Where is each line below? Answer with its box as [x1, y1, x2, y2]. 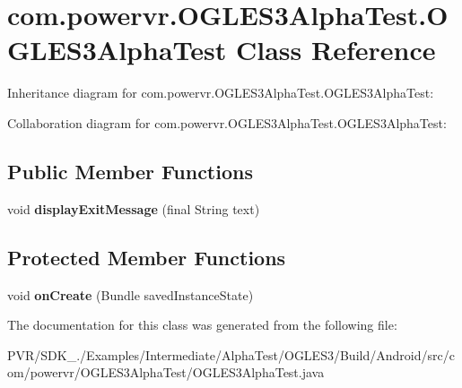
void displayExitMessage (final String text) [7, 199, 260, 218]
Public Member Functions [7, 157, 253, 185]
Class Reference [235, 31, 436, 68]
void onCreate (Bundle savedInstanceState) [7, 285, 254, 304]
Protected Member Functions [7, 243, 286, 271]
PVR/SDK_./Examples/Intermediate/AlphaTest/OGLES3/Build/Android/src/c [7, 345, 455, 364]
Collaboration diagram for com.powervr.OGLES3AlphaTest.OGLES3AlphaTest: [7, 113, 447, 132]
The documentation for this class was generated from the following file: [7, 315, 397, 334]
